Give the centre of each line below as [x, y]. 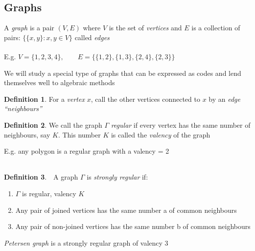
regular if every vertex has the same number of [181, 125]
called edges [92, 37]
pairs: [12, 37]
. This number [79, 134]
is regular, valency [49, 193]
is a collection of [216, 28]
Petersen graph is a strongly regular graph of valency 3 [86, 242]
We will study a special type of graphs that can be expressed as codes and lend [123, 73]
